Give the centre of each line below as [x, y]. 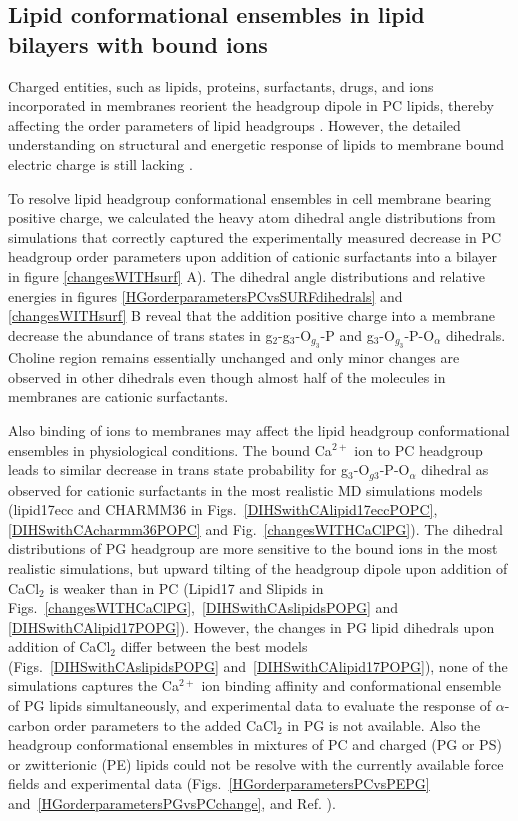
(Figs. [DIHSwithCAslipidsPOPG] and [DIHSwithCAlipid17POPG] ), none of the [258, 665]
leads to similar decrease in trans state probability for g [178, 469]
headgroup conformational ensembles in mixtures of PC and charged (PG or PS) [255, 744]
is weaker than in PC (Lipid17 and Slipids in [186, 587]
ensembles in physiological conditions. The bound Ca [170, 449]
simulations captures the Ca [93, 685]
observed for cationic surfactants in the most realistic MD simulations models [245, 489]
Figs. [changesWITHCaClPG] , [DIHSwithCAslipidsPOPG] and [203, 607]
